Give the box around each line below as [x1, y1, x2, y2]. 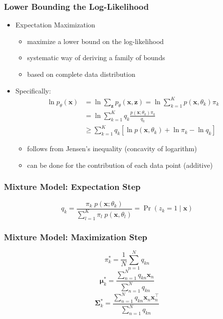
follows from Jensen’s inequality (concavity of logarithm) [27, 143, 197, 154]
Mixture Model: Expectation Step [4, 181, 141, 193]
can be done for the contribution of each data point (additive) [27, 159, 213, 170]
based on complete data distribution [27, 69, 135, 79]
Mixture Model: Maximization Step [4, 230, 148, 243]
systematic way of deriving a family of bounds [27, 52, 165, 63]
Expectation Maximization [15, 20, 95, 30]
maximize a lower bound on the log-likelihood [27, 36, 164, 46]
